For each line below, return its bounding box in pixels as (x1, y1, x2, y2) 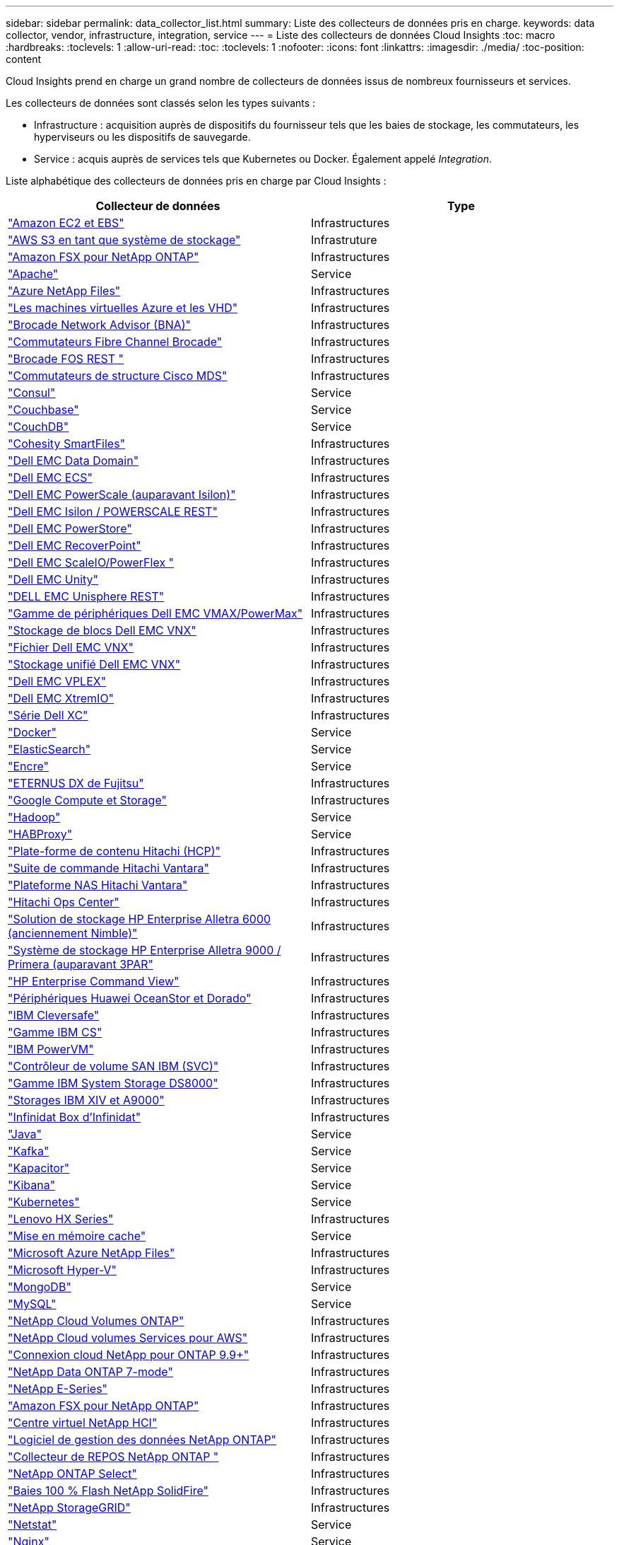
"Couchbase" (8, 403, 79, 417)
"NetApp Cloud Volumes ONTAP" (8, 1314, 184, 1328)
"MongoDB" (8, 1280, 71, 1294)
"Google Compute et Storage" (8, 793, 167, 807)
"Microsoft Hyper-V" (8, 1263, 117, 1277)
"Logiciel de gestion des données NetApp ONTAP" (8, 1433, 277, 1447)
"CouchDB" (8, 419, 69, 434)
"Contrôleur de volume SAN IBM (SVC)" (8, 1059, 219, 1073)
